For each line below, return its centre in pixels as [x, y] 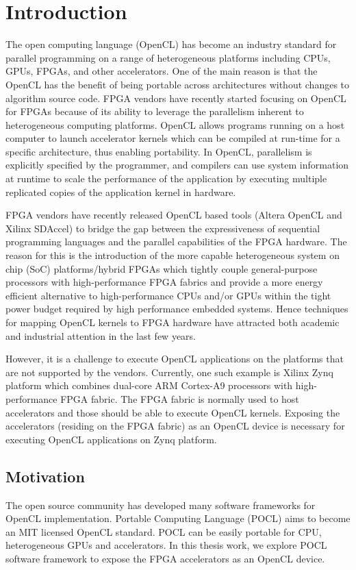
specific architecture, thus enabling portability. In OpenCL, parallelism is [159, 151]
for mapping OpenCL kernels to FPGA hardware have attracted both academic [173, 322]
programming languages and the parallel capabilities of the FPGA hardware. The [176, 241]
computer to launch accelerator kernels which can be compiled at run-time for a [173, 138]
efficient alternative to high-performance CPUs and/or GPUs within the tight [168, 295]
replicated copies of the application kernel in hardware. [121, 191]
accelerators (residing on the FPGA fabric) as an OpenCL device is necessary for [175, 426]
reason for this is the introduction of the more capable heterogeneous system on [173, 255]
